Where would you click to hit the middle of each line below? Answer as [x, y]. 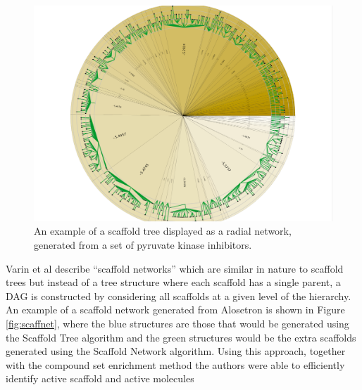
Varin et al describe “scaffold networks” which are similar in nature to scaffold [175, 268]
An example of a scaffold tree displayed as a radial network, [163, 231]
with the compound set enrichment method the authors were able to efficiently [175, 364]
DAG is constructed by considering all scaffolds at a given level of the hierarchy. [179, 295]
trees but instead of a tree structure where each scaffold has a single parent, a [173, 282]
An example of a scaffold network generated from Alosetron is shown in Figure [175, 310]
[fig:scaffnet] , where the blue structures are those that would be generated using [177, 323]
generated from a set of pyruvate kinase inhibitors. [143, 245]
